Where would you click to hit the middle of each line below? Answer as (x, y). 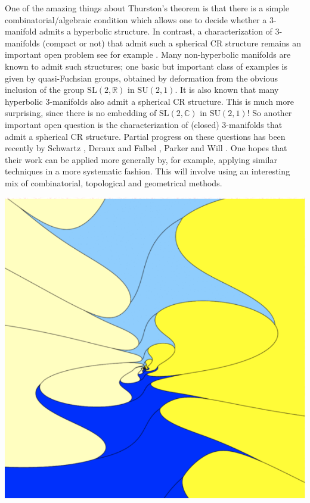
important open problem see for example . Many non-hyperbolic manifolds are (148, 54)
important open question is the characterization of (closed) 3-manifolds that (144, 124)
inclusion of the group (45, 90)
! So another (269, 113)
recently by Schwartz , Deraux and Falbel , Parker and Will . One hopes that (146, 148)
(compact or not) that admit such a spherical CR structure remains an (172, 43)
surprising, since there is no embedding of (81, 113)
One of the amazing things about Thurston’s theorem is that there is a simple (147, 8)
